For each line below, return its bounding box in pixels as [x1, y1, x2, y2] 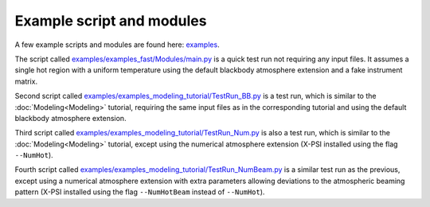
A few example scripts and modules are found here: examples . [14, 40, 220, 49]
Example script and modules [14, 12, 207, 29]
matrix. [14, 76, 38, 86]
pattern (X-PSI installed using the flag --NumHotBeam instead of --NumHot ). [14, 187, 265, 197]
